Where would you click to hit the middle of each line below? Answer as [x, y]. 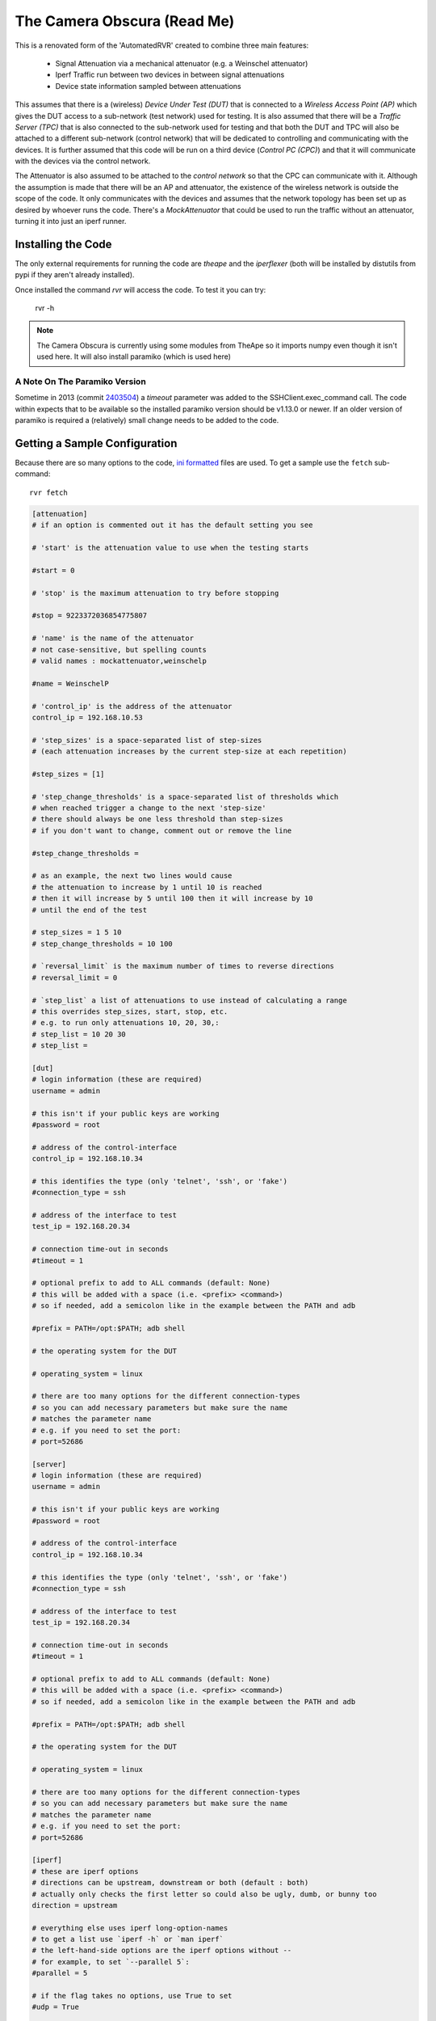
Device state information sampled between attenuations [148, 86]
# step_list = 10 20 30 [79, 1034]
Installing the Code [63, 244]
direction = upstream [75, 1905]
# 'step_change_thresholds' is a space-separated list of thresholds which [185, 797]
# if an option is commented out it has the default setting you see [172, 525]
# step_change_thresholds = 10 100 [102, 943]
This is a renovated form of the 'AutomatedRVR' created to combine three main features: [162, 45]
